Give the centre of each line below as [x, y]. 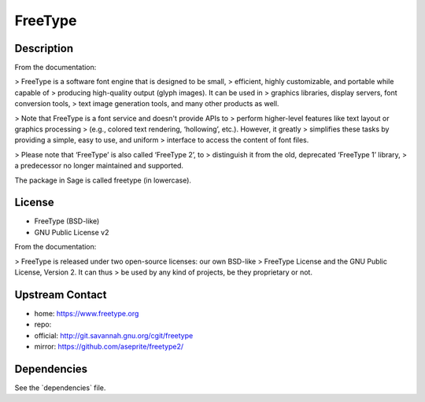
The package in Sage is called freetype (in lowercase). [103, 180]
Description [44, 48]
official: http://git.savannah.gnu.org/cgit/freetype [114, 335]
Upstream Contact [61, 295]
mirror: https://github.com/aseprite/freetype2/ [109, 347]
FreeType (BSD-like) [67, 221]
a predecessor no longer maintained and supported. [99, 166]
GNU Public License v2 [72, 232]
